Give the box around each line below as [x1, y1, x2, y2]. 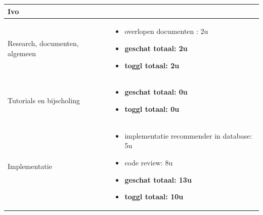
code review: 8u [124, 157, 173, 167]
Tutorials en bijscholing [8, 95, 80, 106]
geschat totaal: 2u [124, 42, 188, 53]
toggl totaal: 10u [124, 191, 184, 202]
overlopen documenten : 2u [124, 26, 208, 36]
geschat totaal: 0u [124, 87, 188, 97]
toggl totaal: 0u [124, 103, 180, 114]
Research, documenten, [8, 38, 79, 49]
